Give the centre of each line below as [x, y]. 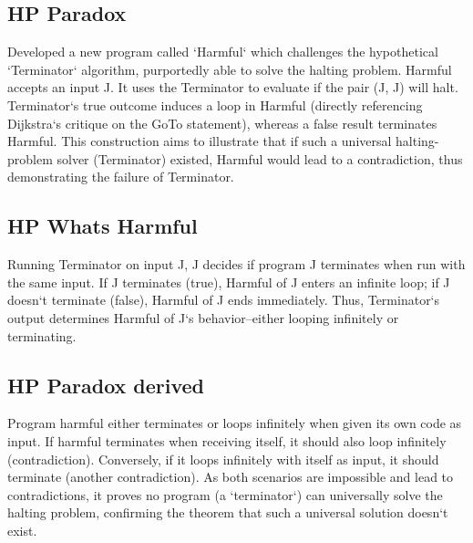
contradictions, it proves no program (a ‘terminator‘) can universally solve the [225, 494]
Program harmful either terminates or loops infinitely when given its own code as [235, 423]
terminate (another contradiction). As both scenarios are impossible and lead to [231, 477]
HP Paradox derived [106, 385]
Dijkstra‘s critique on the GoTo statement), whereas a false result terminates [222, 123]
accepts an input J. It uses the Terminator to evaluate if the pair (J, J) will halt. [233, 87]
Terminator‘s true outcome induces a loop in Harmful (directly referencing [215, 104]
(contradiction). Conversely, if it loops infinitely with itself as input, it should [223, 459]
